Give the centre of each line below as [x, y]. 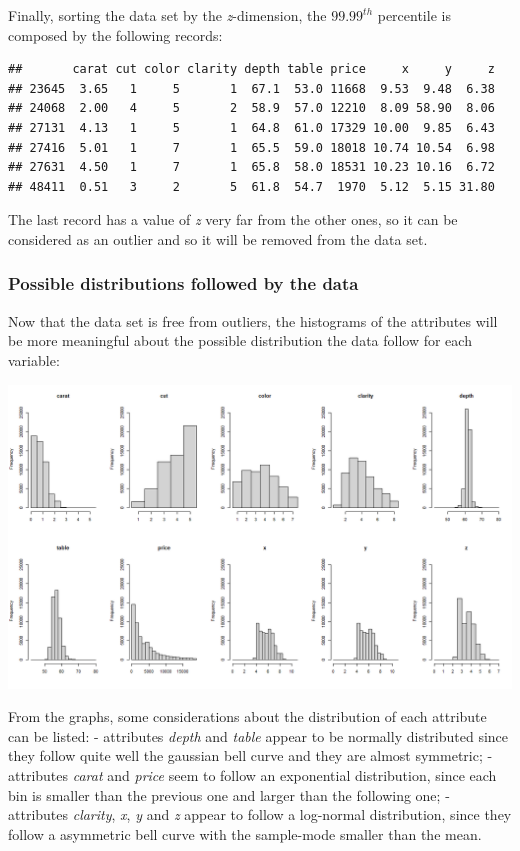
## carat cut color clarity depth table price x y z [251, 69]
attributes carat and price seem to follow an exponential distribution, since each [252, 775]
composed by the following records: [115, 34]
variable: [34, 359]
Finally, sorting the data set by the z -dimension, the [167, 15]
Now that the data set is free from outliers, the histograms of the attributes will [253, 320]
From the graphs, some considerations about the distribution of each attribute [247, 716]
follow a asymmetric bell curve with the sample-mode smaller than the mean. [245, 833]
